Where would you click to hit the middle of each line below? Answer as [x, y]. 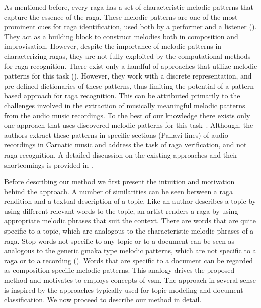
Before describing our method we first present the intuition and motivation [119, 181]
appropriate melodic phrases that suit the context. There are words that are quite [130, 221]
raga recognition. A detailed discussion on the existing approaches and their [121, 154]
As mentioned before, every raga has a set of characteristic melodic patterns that [129, 7]
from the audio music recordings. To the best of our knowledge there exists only [127, 115]
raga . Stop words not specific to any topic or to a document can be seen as [119, 240]
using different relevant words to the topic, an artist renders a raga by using [121, 211]
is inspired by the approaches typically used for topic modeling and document [124, 290]
